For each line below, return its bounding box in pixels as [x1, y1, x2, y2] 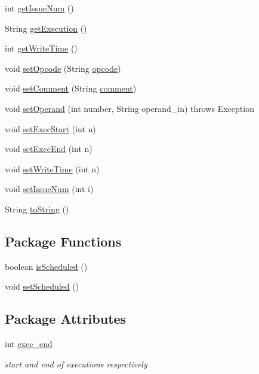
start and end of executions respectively [5, 357, 147, 370]
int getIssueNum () [5, 2, 74, 14]
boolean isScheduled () [5, 260, 88, 272]
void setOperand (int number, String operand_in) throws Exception [5, 102, 254, 114]
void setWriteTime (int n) [5, 162, 100, 175]
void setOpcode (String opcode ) [5, 62, 121, 74]
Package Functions [5, 232, 122, 250]
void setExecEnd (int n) [5, 142, 92, 155]
